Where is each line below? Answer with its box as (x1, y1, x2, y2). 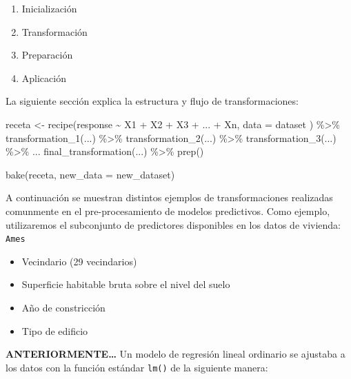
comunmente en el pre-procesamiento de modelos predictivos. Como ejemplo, (6, 203, 330, 218)
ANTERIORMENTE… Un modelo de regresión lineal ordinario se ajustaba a (6, 347, 345, 361)
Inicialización (21, 1, 77, 15)
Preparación (21, 48, 73, 62)
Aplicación (21, 70, 66, 85)
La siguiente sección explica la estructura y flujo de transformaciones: (6, 94, 299, 108)
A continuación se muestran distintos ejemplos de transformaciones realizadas (6, 190, 333, 205)
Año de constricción (21, 300, 106, 314)
